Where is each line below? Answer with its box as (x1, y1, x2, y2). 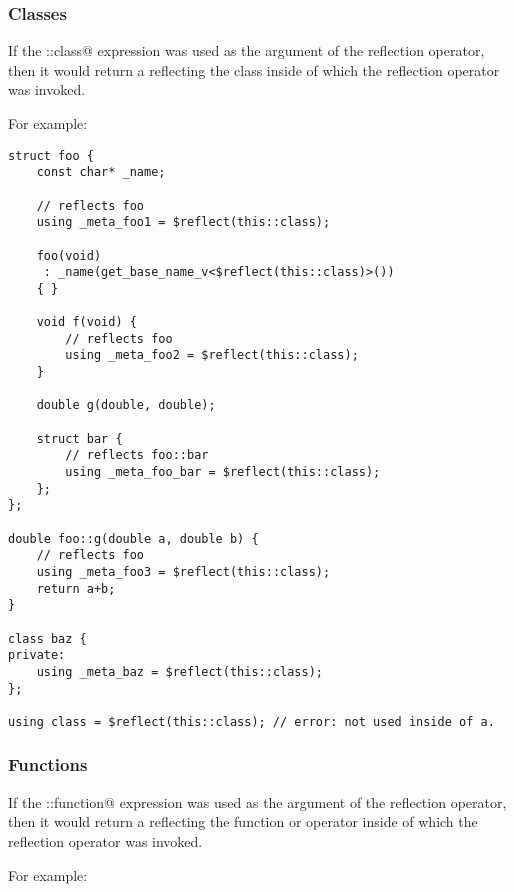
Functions (8, 752, 88, 777)
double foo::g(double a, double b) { (8, 531, 259, 546)
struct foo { (8, 148, 94, 163)
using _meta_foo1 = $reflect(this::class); (36, 215, 331, 230)
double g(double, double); (36, 398, 216, 413)
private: (8, 648, 66, 663)
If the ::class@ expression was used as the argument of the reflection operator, (8, 40, 485, 61)
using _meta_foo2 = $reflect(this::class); (65, 348, 359, 363)
